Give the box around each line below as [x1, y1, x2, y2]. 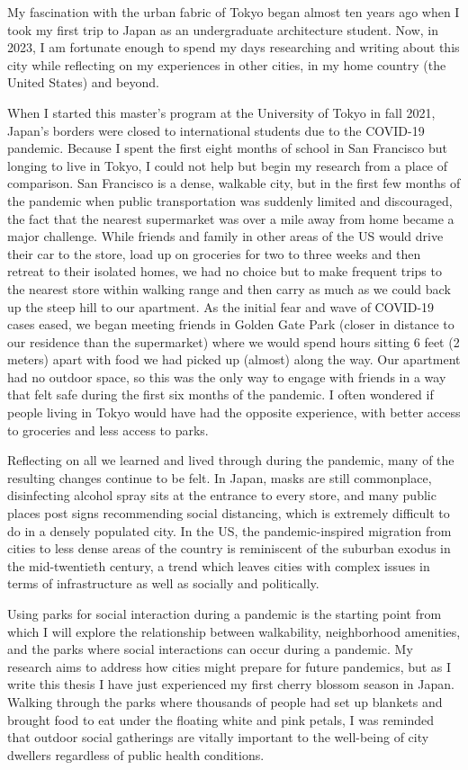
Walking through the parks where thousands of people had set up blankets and [7, 692, 443, 711]
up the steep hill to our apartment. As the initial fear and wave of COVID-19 [7, 297, 435, 316]
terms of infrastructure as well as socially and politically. [7, 574, 319, 593]
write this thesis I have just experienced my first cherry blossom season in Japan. [7, 675, 454, 694]
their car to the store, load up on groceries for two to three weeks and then [7, 244, 421, 263]
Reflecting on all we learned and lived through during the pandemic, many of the [7, 451, 454, 470]
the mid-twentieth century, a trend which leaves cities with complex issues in [7, 556, 430, 575]
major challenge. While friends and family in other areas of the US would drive [7, 227, 444, 246]
